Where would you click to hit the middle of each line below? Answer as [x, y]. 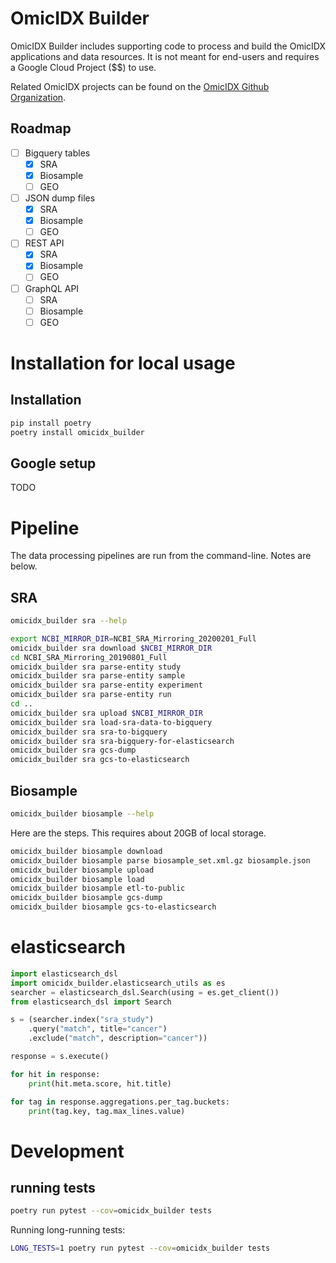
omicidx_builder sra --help [69, 621]
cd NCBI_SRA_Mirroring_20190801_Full [89, 657]
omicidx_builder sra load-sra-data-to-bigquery [111, 722]
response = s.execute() [60, 1057]
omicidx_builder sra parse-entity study [96, 667]
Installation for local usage [123, 363]
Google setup [53, 463]
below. [24, 566]
